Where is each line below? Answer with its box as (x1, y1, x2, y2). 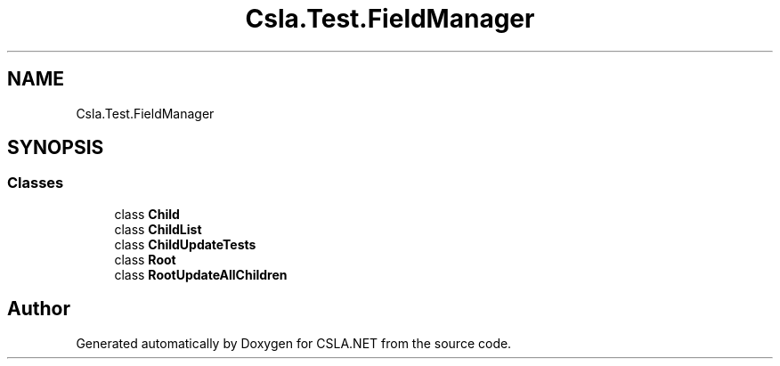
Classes (7, 174, 64, 192)
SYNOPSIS (7, 136, 104, 159)
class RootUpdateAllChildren (114, 266, 288, 282)
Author (7, 297, 70, 321)
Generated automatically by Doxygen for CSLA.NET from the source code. (76, 335, 512, 351)
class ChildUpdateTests (114, 236, 256, 252)
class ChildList (114, 221, 202, 237)
